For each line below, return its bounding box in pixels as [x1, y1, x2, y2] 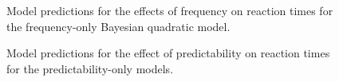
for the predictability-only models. [6, 60, 174, 76]
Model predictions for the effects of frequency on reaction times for [6, 2, 333, 18]
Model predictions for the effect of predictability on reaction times [6, 45, 330, 61]
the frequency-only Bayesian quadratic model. [6, 18, 231, 34]
